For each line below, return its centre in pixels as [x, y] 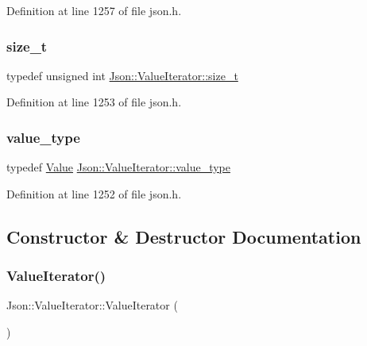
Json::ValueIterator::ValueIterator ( [92, 305]
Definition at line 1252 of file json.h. [94, 193]
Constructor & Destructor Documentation [184, 236]
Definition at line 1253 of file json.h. [94, 102]
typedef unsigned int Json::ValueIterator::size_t [122, 75]
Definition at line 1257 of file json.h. [94, 10]
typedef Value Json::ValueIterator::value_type [118, 167]
